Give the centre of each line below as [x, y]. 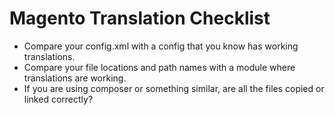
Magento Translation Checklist [140, 18]
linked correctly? [58, 99]
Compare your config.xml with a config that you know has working [161, 46]
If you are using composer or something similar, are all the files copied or [174, 88]
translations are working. [75, 78]
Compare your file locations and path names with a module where [159, 67]
